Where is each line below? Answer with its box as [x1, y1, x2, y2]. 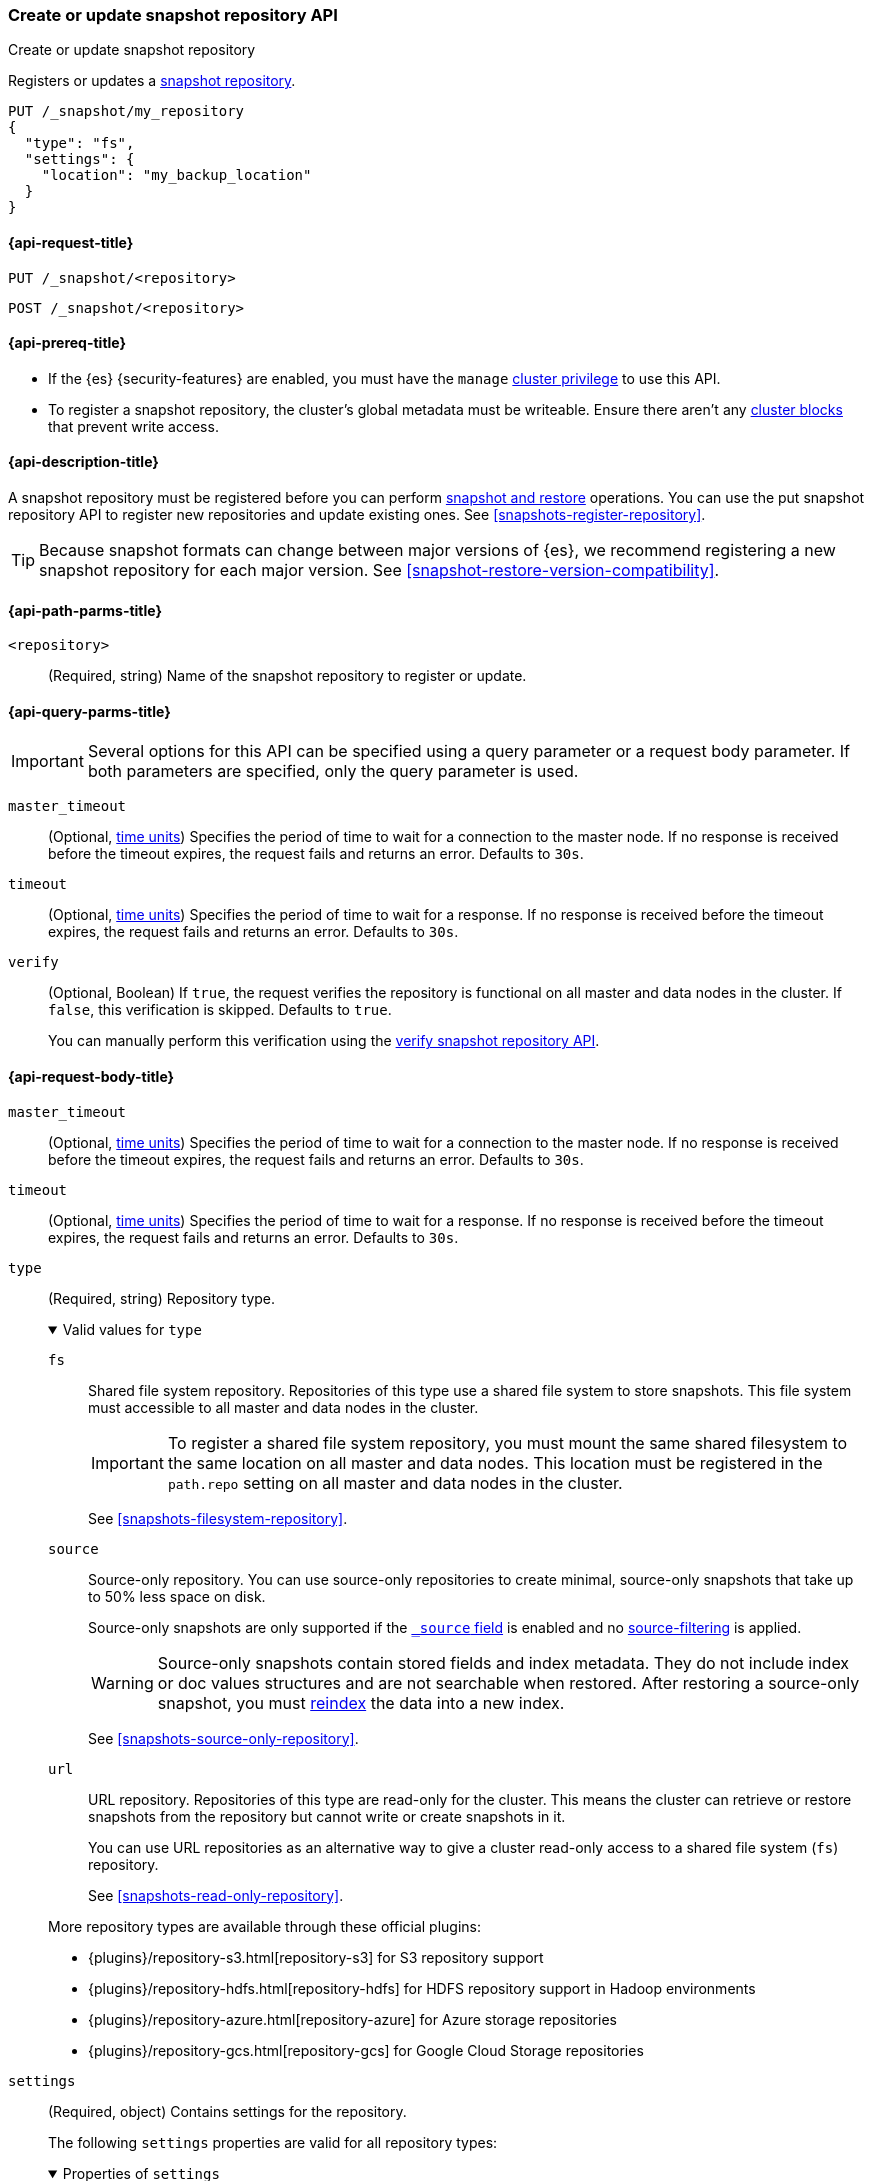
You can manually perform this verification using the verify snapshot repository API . [48, 1032, 600, 1050]
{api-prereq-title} [8, 334, 127, 352]
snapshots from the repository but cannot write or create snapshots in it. [88, 1807, 566, 1825]
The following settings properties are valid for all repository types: [48, 2133, 498, 2151]
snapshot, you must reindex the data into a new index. [157, 1692, 565, 1713]
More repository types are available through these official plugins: [48, 1917, 482, 1935]
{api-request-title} [8, 233, 134, 251]
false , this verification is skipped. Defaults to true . [48, 1001, 392, 1019]
